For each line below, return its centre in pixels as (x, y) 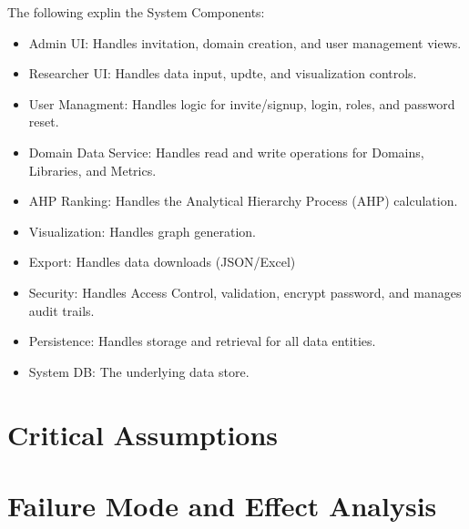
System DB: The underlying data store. (139, 371)
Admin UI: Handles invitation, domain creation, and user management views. (245, 42)
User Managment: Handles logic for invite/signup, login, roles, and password (242, 103)
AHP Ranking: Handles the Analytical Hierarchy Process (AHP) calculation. (243, 201)
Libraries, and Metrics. (92, 170)
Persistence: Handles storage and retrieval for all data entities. (202, 341)
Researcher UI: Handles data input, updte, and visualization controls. (223, 73)
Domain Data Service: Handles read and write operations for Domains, (226, 152)
